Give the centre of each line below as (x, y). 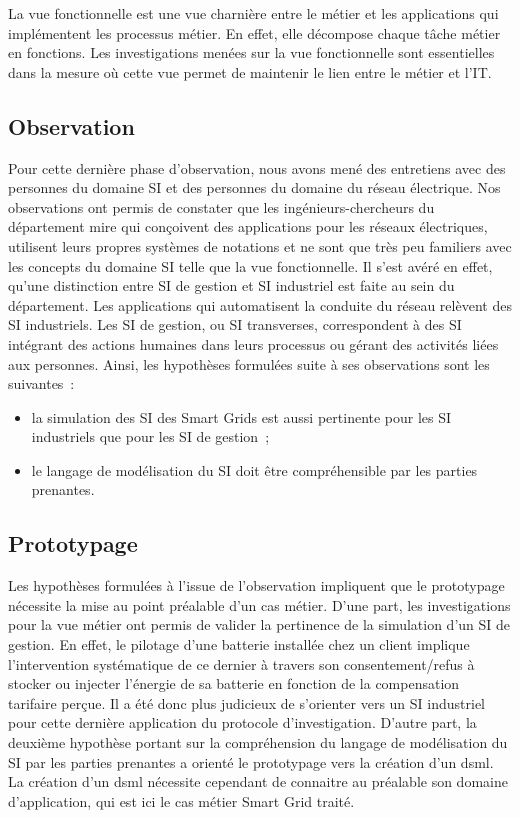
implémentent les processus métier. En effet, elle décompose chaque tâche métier (254, 32)
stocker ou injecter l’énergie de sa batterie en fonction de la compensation (234, 683)
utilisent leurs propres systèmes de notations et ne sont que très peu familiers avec (260, 245)
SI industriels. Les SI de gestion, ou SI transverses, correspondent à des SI (235, 324)
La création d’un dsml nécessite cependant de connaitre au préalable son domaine (258, 781)
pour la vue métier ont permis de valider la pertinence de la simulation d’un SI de (259, 624)
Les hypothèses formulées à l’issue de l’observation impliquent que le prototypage (256, 585)
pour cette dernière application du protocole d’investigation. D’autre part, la (242, 722)
